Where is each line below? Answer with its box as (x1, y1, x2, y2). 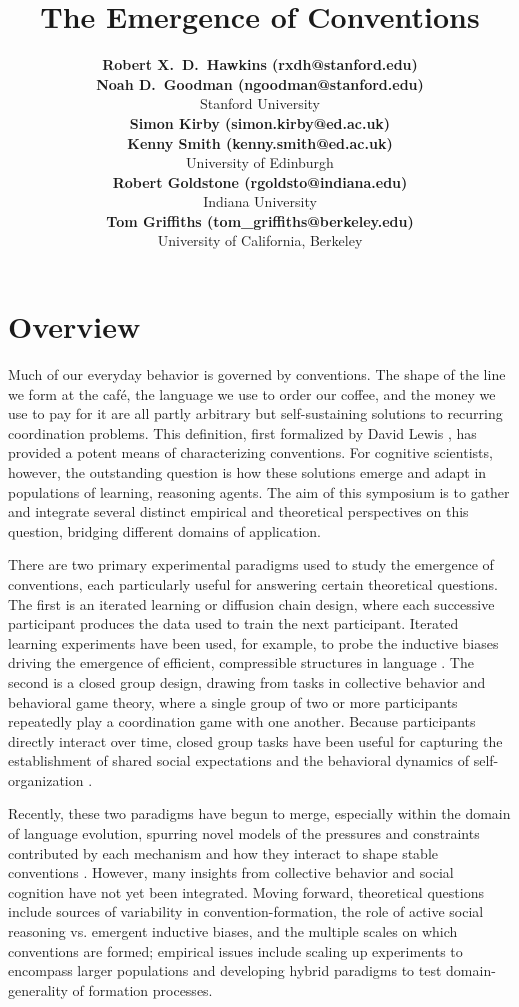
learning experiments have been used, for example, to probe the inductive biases (8, 632, 499, 653)
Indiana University (203, 191, 317, 212)
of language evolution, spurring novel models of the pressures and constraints (8, 823, 480, 844)
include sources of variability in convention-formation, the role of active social (8, 901, 484, 922)
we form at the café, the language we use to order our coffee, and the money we (8, 383, 496, 404)
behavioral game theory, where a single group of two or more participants (8, 691, 458, 712)
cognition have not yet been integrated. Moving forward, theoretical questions (8, 881, 484, 902)
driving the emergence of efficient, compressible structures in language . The (8, 652, 474, 673)
